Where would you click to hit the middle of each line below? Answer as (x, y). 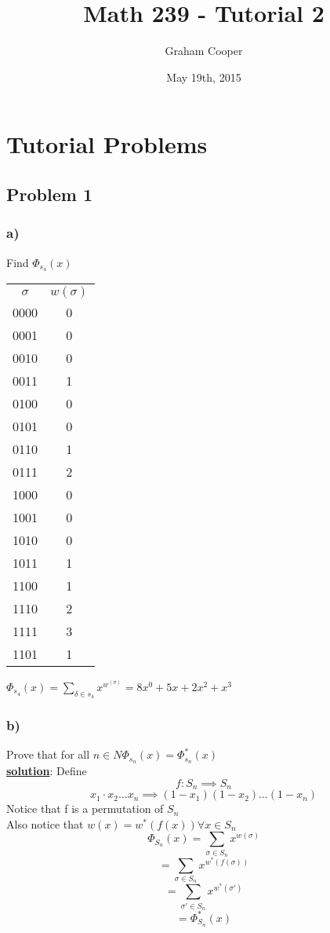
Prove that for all (48, 754)
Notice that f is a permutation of (85, 809)
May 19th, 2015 (204, 77)
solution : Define (47, 771)
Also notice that (45, 823)
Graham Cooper (204, 51)
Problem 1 (49, 194)
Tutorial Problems (107, 144)
